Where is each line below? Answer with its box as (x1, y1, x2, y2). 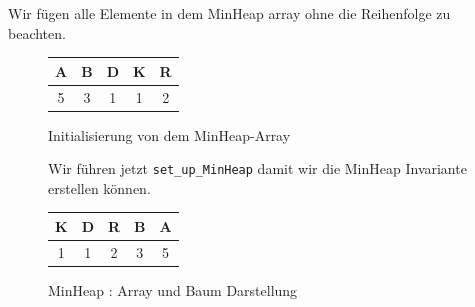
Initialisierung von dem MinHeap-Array (48, 124, 291, 145)
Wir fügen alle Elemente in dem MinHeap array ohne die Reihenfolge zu (8, 3, 451, 23)
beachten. (8, 22, 66, 43)
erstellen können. (48, 177, 151, 198)
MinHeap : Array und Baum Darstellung (48, 279, 298, 300)
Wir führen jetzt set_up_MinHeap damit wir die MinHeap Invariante (48, 158, 467, 179)
